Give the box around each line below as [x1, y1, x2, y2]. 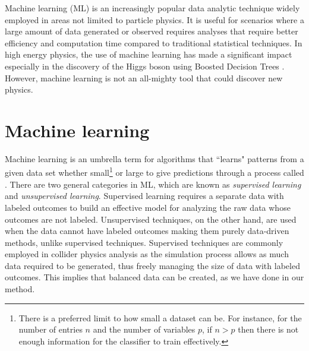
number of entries [18, 323, 83, 336]
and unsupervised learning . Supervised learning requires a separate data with [5, 189, 284, 202]
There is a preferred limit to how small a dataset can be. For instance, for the [18, 311, 302, 324]
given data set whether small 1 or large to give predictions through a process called [5, 165, 304, 179]
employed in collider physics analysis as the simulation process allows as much [5, 248, 289, 260]
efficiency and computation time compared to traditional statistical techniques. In [5, 36, 302, 49]
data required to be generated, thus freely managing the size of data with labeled [5, 259, 300, 271]
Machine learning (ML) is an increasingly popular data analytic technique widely [5, 2, 300, 14]
